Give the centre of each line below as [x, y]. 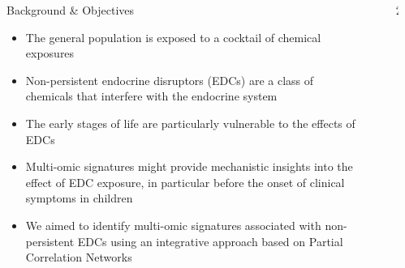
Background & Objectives [71, 10]
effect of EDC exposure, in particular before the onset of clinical [185, 182]
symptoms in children [79, 198]
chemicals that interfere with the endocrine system [151, 96]
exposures [50, 53]
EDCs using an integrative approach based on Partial [210, 241]
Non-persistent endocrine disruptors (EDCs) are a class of [170, 80]
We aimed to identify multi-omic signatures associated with [173, 225]
